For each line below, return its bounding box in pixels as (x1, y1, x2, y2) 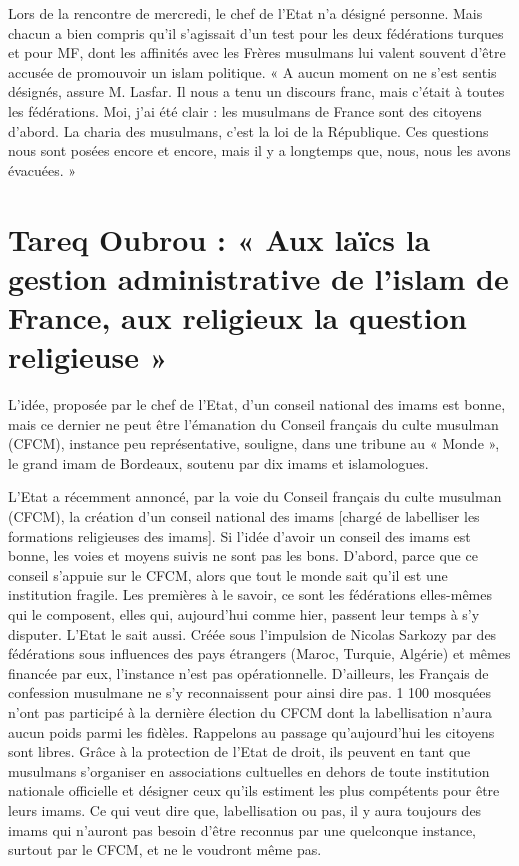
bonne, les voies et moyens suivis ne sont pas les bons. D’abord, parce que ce (8, 545, 478, 566)
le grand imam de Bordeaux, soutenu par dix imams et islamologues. (8, 452, 429, 473)
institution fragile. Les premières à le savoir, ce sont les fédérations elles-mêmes (8, 584, 492, 605)
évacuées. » (8, 159, 77, 180)
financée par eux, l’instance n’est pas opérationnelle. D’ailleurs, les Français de (8, 662, 489, 683)
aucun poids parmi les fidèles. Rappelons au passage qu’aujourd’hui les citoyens (8, 721, 495, 742)
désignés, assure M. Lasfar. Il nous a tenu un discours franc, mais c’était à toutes (8, 81, 505, 102)
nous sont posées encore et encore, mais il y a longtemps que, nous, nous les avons (8, 140, 511, 161)
